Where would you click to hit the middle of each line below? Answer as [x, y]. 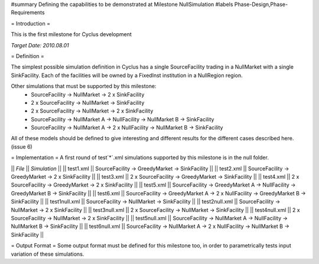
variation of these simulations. [48, 254]
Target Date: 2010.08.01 [40, 45]
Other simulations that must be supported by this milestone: [84, 86]
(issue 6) [22, 147]
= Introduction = [30, 23]
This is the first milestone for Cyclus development [71, 34]
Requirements [28, 12]
